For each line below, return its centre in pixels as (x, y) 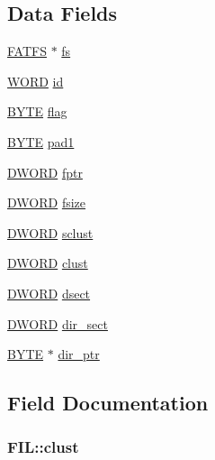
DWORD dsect (49, 293)
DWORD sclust (50, 232)
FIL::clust (43, 447)
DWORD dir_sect (58, 323)
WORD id (36, 81)
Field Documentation (108, 403)
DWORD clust (48, 263)
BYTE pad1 (41, 141)
